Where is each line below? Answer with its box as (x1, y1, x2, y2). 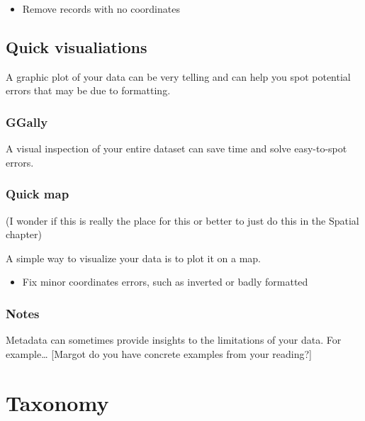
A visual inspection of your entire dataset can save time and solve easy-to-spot (6, 141, 347, 156)
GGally (6, 113, 48, 130)
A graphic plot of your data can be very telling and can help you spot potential (6, 69, 351, 84)
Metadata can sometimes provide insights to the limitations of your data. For (6, 332, 342, 347)
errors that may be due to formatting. (6, 83, 171, 98)
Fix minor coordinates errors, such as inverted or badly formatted (22, 274, 308, 289)
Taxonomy (6, 388, 109, 417)
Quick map (6, 185, 69, 203)
